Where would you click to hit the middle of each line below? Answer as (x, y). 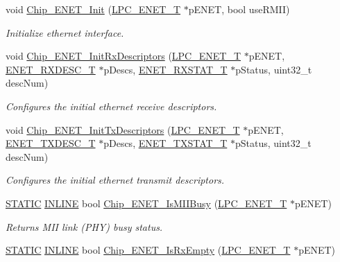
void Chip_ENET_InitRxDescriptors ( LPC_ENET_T (124, 56)
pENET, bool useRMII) (239, 9)
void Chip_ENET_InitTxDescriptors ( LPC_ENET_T (123, 129)
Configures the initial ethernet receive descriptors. (111, 106)
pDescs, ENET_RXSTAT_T (165, 69)
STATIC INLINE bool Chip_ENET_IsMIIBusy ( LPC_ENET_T (146, 203)
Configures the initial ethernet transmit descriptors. (115, 180)
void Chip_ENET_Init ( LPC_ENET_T (93, 9)
